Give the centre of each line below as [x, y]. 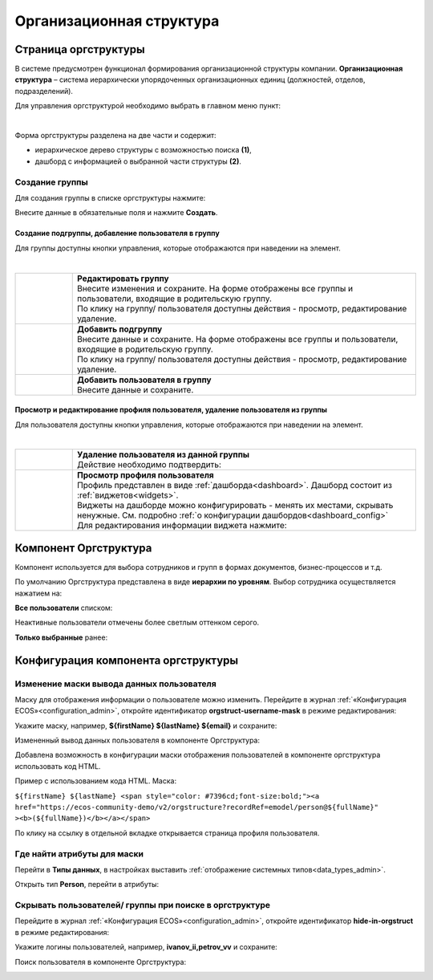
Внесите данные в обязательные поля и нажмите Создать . [116, 213]
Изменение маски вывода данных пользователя [115, 684]
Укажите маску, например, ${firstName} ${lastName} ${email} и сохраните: [146, 726]
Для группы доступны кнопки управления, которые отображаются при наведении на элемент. [178, 248]
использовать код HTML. [58, 766]
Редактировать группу [123, 279]
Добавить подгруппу [119, 329]
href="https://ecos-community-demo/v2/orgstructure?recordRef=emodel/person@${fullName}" [196, 807]
